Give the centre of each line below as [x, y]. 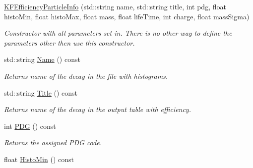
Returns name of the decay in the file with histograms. [86, 76]
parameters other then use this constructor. [69, 42]
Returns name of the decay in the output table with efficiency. [97, 109]
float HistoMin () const [39, 159]
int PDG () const [30, 126]
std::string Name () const [42, 59]
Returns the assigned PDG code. [53, 142]
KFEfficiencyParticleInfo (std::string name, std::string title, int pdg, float [115, 6]
